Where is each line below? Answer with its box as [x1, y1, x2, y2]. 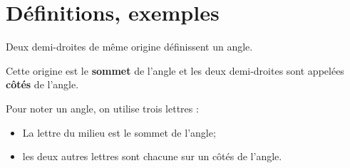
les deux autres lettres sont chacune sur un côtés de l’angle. [22, 149, 282, 164]
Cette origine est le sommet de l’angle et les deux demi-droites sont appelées [6, 63, 344, 78]
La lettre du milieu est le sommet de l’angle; [22, 125, 216, 140]
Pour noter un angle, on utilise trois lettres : [6, 100, 199, 115]
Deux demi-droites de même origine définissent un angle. [6, 39, 253, 54]
